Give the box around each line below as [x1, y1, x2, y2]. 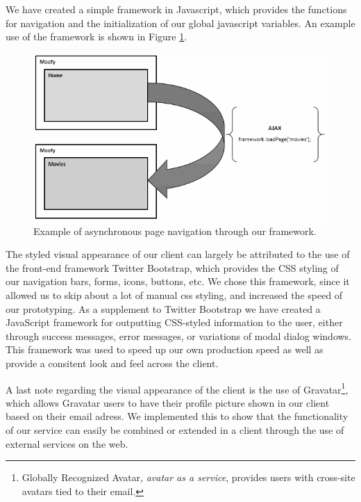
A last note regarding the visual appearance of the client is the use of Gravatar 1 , [6, 380, 349, 396]
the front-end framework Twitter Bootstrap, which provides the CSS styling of [6, 260, 339, 275]
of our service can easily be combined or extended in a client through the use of [6, 423, 344, 437]
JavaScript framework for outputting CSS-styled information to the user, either [6, 315, 343, 330]
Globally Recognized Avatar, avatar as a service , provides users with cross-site [22, 470, 355, 485]
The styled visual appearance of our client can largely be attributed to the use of [6, 247, 350, 261]
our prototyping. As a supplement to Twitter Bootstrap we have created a [6, 301, 321, 316]
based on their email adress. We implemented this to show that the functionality [6, 409, 349, 423]
